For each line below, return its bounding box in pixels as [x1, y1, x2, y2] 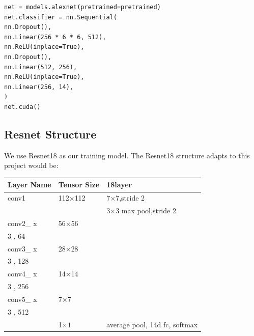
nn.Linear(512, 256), [4, 63, 77, 71]
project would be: [4, 160, 59, 171]
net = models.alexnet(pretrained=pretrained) [4, 4, 161, 11]
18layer [106, 179, 132, 190]
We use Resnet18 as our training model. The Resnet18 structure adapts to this [4, 150, 250, 160]
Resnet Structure [4, 126, 97, 142]
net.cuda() [4, 103, 41, 110]
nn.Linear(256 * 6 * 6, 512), [4, 33, 106, 41]
